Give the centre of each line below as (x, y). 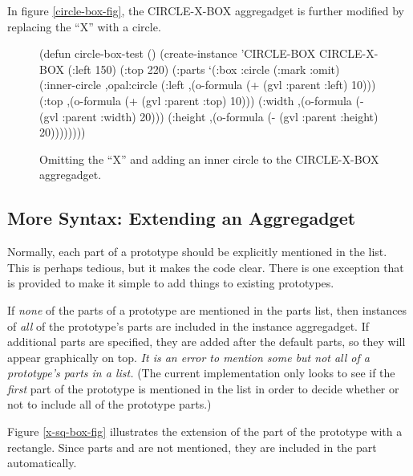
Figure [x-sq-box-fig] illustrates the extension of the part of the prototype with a (205, 431)
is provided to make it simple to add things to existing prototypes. (171, 283)
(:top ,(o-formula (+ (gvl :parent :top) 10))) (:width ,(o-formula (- (202, 100)
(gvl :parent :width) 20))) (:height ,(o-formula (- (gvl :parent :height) (209, 116)
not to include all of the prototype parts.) (109, 404)
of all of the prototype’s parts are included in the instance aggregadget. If (188, 325)
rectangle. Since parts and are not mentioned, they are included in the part (192, 447)
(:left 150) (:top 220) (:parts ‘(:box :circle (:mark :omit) (204, 69)
